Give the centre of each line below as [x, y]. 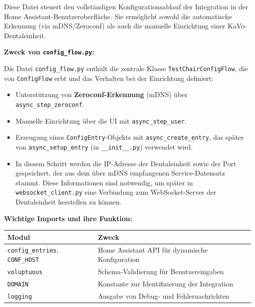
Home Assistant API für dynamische [153, 249]
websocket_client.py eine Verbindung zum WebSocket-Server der [116, 192]
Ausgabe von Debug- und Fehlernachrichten [164, 295]
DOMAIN [18, 284]
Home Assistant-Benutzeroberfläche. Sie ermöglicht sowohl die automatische [118, 16]
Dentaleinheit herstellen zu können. [68, 202]
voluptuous [25, 272]
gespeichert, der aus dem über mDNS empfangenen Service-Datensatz [120, 173]
